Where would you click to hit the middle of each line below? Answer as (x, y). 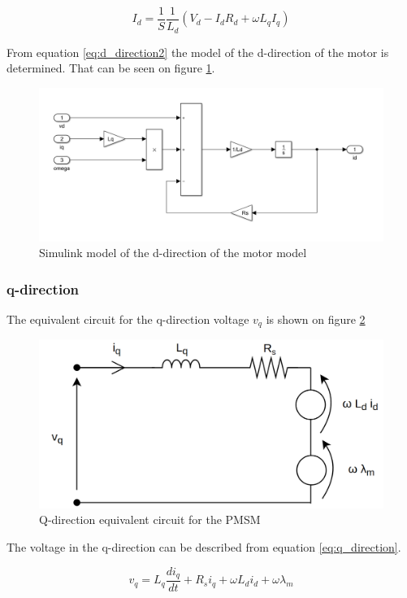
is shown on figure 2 (316, 319)
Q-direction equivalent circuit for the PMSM (150, 519)
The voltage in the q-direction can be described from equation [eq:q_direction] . (204, 547)
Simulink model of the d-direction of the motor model (173, 253)
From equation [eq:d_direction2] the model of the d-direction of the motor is (198, 52)
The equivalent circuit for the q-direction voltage (128, 319)
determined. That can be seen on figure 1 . (111, 68)
